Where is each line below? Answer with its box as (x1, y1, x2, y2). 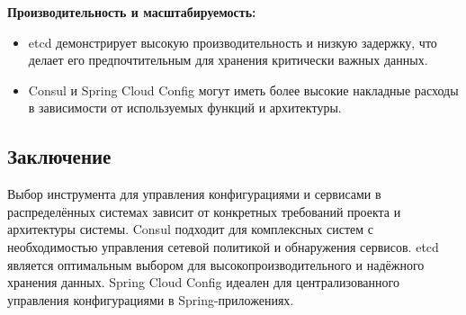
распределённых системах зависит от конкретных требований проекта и (7, 202, 401, 220)
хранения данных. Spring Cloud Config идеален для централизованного (7, 273, 399, 292)
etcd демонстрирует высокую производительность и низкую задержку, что (28, 32, 437, 51)
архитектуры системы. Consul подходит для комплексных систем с (7, 220, 373, 238)
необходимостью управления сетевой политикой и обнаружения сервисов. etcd (7, 237, 439, 256)
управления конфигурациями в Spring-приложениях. (7, 290, 294, 309)
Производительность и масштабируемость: (7, 3, 256, 21)
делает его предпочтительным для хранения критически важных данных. (28, 50, 428, 69)
